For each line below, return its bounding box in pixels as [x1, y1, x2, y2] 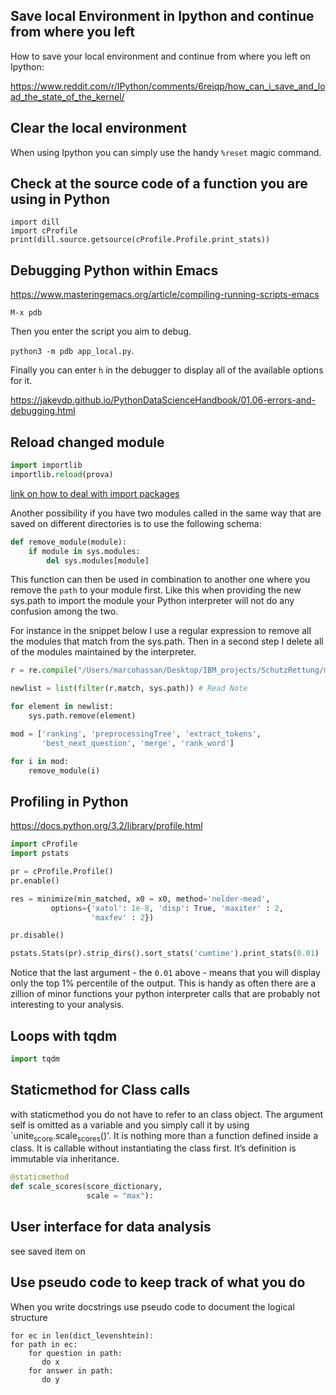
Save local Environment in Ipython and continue [10, 8, 315, 25]
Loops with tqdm [10, 1027, 118, 1044]
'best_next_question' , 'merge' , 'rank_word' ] [41, 738, 235, 748]
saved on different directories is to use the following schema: [10, 517, 262, 529]
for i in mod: [10, 756, 70, 766]
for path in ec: [10, 1339, 78, 1349]
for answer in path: [28, 1365, 114, 1376]
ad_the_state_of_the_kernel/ [10, 90, 125, 103]
